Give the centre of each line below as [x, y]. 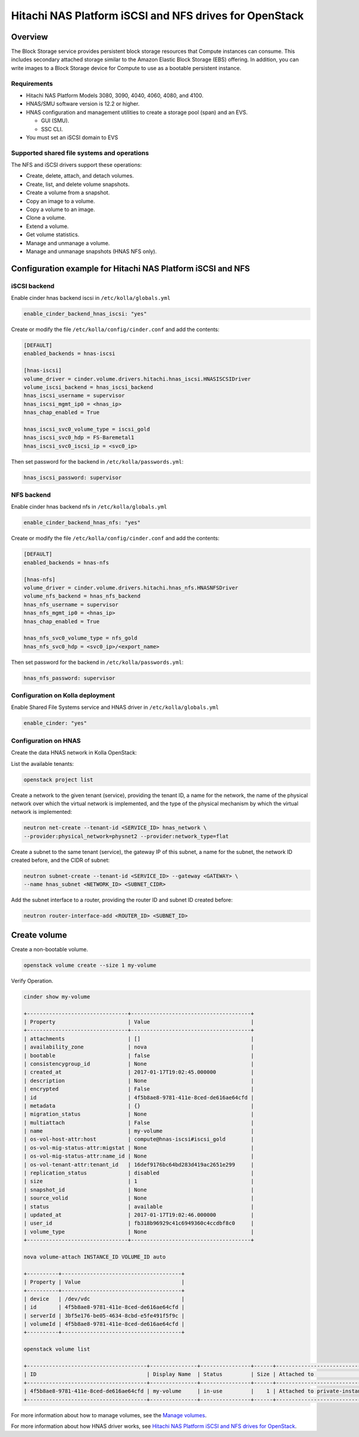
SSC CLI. [52, 129]
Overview [30, 37]
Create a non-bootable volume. [50, 949]
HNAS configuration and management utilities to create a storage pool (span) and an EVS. [137, 112]
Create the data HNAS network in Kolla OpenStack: [74, 753]
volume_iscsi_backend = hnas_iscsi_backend [89, 387]
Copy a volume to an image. [60, 209]
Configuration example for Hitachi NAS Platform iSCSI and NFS [130, 268]
